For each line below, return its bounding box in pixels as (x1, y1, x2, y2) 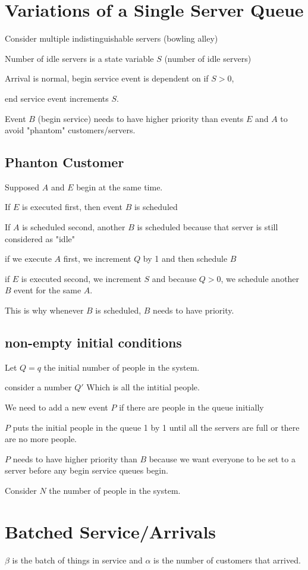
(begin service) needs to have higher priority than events (37, 112, 244, 124)
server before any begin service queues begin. (5, 464, 168, 477)
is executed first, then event (22, 201, 122, 213)
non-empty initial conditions (5, 333, 182, 352)
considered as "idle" (5, 232, 75, 245)
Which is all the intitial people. (86, 381, 200, 393)
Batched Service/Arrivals (5, 519, 216, 543)
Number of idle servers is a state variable (5, 52, 154, 64)
